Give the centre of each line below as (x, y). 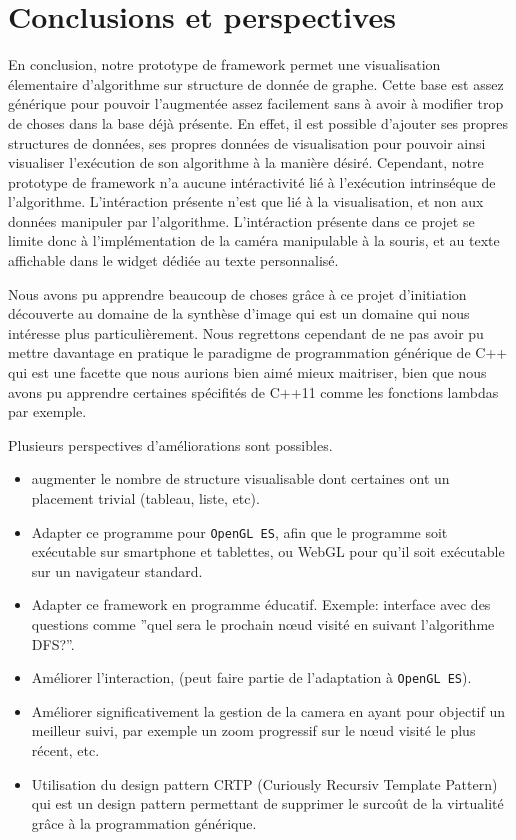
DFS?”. (53, 643)
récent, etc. (65, 750)
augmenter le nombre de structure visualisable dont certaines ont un (240, 478)
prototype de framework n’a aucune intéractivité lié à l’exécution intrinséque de (252, 181)
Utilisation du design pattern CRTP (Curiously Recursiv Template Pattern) (264, 783)
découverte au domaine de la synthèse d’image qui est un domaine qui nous (239, 313)
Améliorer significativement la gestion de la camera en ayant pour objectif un (268, 710)
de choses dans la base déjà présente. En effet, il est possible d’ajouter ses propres (258, 122)
